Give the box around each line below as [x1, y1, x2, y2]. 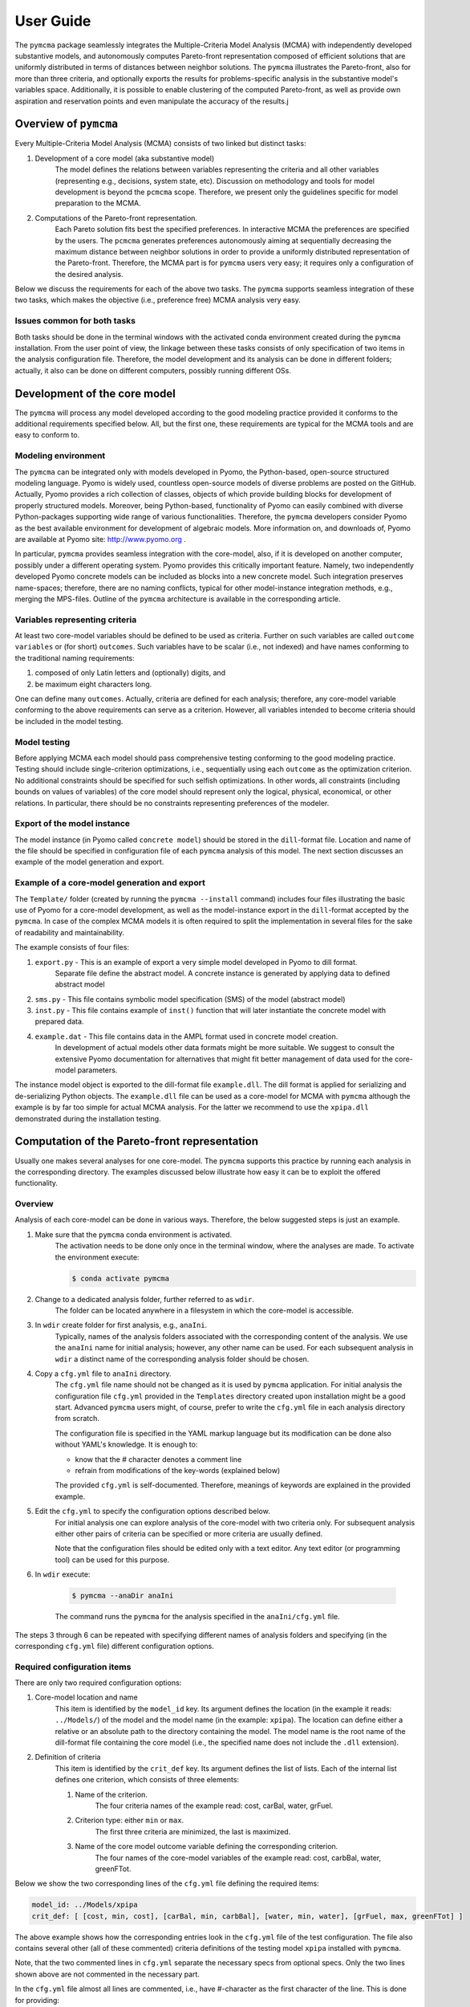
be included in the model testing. [14, 716, 124, 726]
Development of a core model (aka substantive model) [34, 153, 215, 163]
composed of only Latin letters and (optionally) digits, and [34, 668, 226, 678]
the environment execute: [55, 1252, 140, 1262]
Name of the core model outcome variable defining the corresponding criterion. [75, 1842, 338, 1851]
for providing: [14, 1995, 60, 2005]
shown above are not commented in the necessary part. [14, 1969, 201, 1979]
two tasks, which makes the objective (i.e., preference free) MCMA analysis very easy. [14, 295, 301, 305]
